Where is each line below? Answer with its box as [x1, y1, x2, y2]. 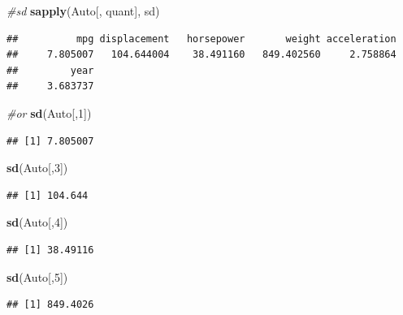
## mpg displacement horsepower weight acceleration [6, 32, 396, 45]
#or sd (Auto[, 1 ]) [6, 104, 92, 121]
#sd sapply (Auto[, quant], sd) [6, 2, 160, 19]
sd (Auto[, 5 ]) [6, 268, 68, 285]
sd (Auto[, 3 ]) [6, 159, 68, 176]
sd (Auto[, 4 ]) [6, 214, 68, 231]
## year [6, 64, 94, 76]
